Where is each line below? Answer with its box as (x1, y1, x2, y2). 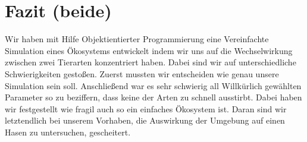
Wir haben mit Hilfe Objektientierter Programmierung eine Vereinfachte (5, 33, 269, 45)
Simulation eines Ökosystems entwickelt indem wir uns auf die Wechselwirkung (5, 44, 293, 56)
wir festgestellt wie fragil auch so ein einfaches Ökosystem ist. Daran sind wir (5, 102, 287, 115)
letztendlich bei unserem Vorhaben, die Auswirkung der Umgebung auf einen (5, 114, 285, 127)
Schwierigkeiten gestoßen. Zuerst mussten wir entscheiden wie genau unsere (5, 67, 279, 80)
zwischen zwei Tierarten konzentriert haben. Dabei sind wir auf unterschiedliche (5, 56, 296, 68)
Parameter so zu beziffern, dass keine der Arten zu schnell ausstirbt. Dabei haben (5, 91, 302, 103)
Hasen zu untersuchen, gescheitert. (5, 125, 131, 138)
